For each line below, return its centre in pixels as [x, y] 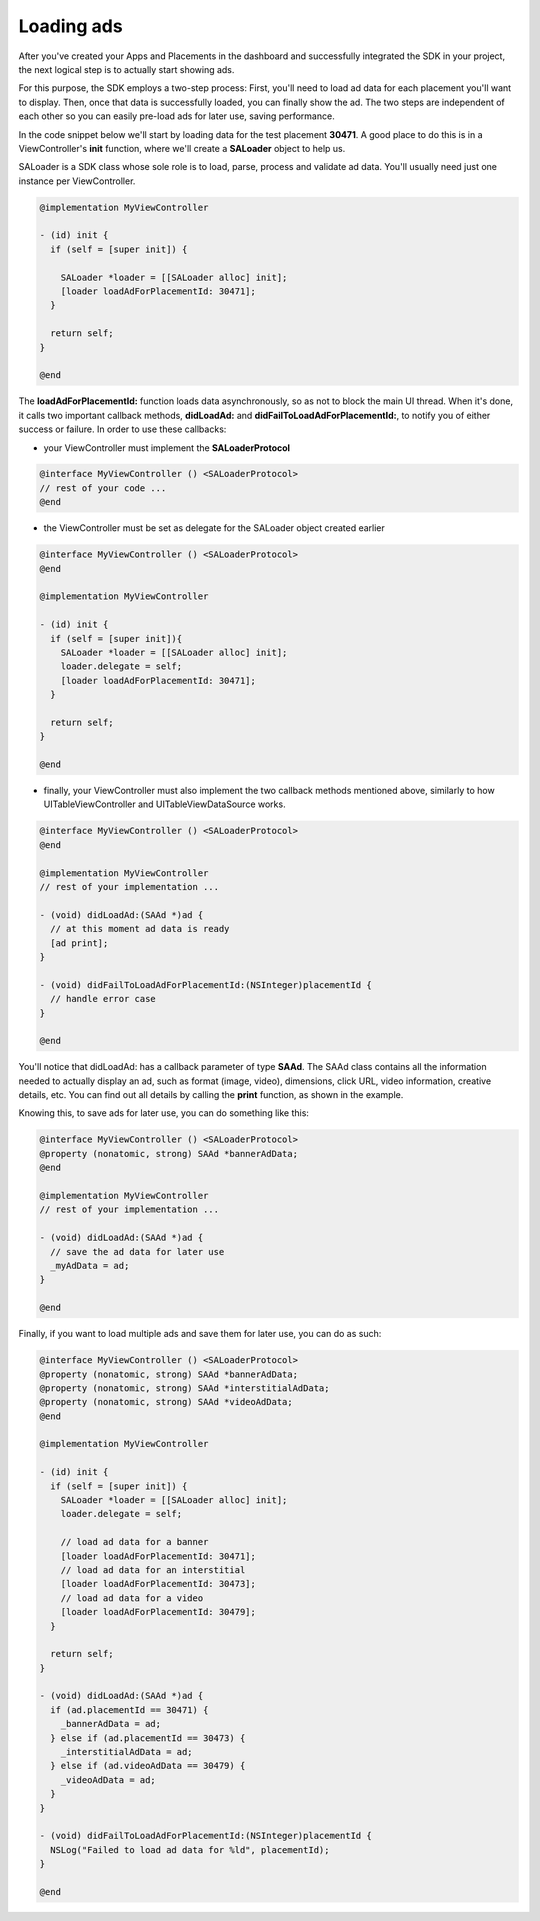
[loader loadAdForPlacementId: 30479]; [158, 1612]
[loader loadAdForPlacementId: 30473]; [158, 1584]
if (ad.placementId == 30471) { [129, 1709]
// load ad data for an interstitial [153, 1569]
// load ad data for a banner [134, 1542]
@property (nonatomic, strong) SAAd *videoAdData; [166, 1402]
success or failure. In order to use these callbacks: [122, 429]
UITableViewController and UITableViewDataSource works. [164, 804]
